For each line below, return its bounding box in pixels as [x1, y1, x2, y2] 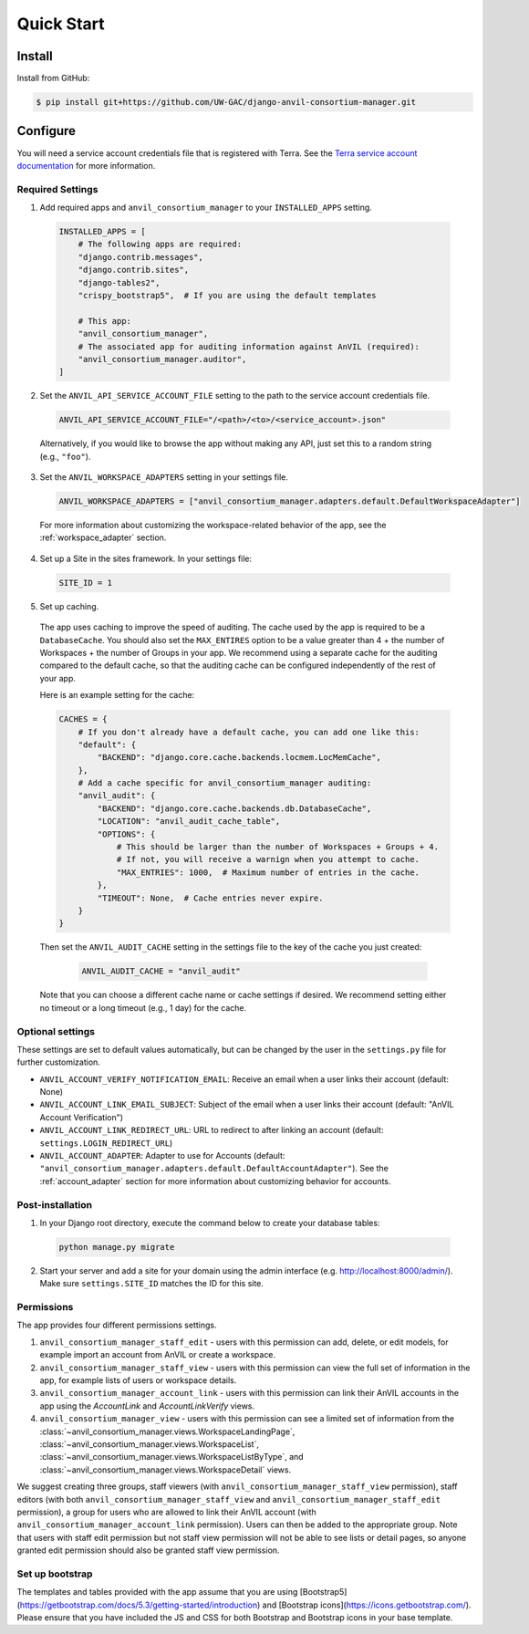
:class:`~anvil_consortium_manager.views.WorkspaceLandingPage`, [39, 1426, 296, 1437]
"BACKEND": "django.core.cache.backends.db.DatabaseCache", [97, 803, 372, 814]
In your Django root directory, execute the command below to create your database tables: [39, 1217, 380, 1228]
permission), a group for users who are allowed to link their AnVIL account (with [16, 1506, 316, 1517]
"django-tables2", [78, 277, 161, 287]
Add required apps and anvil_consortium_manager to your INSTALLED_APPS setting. [39, 202, 373, 213]
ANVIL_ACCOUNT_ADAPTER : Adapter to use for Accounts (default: [39, 1150, 285, 1160]
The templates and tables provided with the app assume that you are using [16, 1587, 298, 1598]
